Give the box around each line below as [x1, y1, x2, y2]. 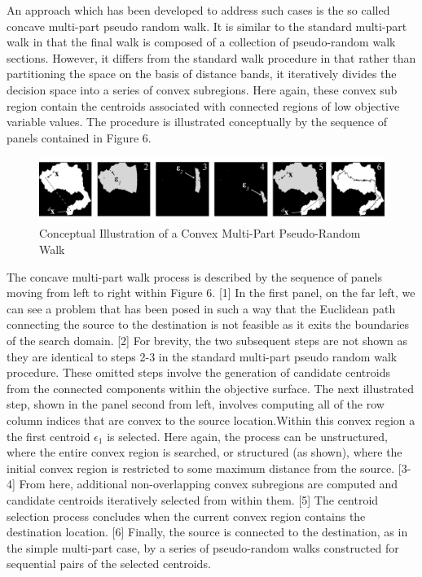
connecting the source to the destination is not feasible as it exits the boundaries [7, 316, 410, 333]
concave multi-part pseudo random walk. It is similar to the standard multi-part [7, 17, 407, 34]
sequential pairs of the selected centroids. [7, 555, 211, 572]
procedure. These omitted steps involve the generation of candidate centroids [7, 364, 391, 381]
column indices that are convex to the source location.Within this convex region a [7, 411, 415, 428]
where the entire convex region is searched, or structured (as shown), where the [7, 444, 402, 461]
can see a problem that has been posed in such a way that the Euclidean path [7, 299, 396, 317]
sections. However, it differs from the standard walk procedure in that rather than [7, 49, 416, 66]
